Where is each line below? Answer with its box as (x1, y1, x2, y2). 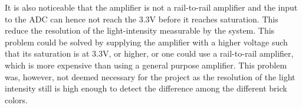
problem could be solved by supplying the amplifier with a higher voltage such (5, 35, 288, 48)
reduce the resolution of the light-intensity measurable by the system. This (5, 24, 275, 37)
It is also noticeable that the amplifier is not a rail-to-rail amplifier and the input (5, 1, 298, 13)
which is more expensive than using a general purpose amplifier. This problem (5, 58, 287, 71)
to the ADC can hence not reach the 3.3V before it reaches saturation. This (5, 12, 278, 25)
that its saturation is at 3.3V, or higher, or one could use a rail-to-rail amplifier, (5, 47, 294, 60)
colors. (5, 93, 28, 106)
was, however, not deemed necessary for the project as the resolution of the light (5, 70, 296, 83)
